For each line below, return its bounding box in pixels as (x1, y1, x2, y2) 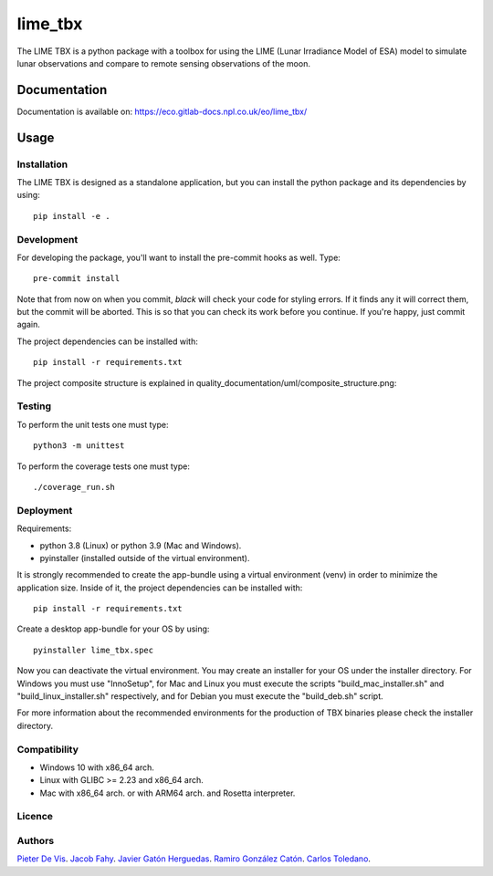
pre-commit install (33, 274, 121, 284)
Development (16, 233, 79, 245)
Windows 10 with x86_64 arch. (39, 762, 155, 773)
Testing (16, 400, 52, 412)
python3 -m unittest (33, 441, 125, 451)
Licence (16, 810, 54, 823)
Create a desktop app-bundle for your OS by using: (16, 623, 210, 634)
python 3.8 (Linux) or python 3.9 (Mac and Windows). (39, 539, 242, 551)
